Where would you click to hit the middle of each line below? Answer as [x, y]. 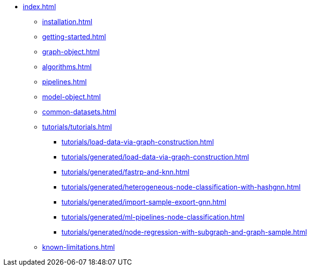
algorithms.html [67, 67]
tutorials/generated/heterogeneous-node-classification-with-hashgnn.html [181, 187]
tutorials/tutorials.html [77, 127]
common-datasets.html [79, 112]
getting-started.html [74, 37]
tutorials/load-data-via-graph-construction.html [138, 142]
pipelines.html [64, 82]
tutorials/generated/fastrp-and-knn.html [125, 172]
